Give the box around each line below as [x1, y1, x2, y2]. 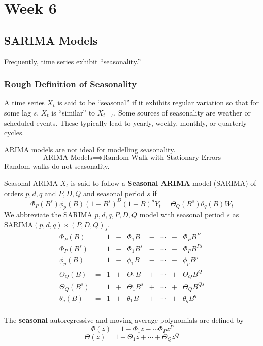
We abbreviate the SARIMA [4, 209, 93, 220]
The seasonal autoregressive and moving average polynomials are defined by [4, 315, 244, 325]
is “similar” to [51, 107, 95, 118]
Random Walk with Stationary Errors [103, 154, 221, 162]
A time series [4, 97, 45, 108]
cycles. [4, 127, 24, 138]
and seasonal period [83, 187, 145, 198]
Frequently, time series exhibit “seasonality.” [4, 56, 141, 66]
